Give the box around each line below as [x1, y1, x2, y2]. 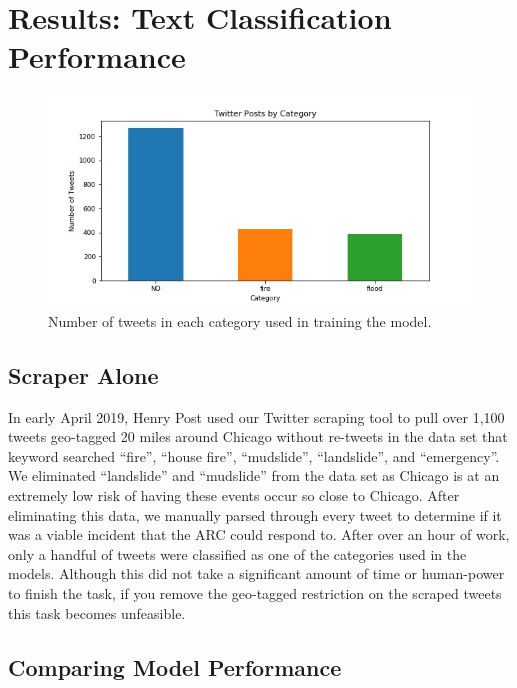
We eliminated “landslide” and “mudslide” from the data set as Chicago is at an [8, 465, 500, 486]
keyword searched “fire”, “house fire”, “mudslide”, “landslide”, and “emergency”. [8, 445, 500, 466]
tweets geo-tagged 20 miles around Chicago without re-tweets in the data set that [8, 426, 508, 447]
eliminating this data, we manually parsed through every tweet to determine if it [8, 504, 502, 525]
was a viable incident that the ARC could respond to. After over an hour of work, [8, 524, 510, 545]
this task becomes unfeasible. [8, 602, 186, 623]
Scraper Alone [8, 359, 159, 390]
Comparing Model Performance [8, 651, 342, 682]
